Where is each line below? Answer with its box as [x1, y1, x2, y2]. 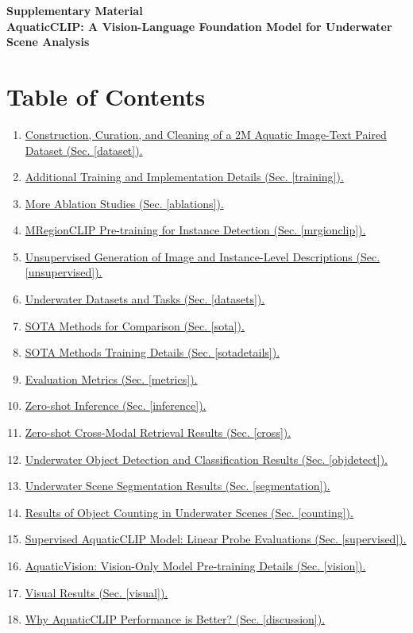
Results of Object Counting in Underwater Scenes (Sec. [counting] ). [25, 504, 353, 520]
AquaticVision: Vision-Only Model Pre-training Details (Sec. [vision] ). [25, 558, 366, 573]
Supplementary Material [6, 2, 143, 18]
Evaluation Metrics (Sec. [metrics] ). [25, 370, 198, 387]
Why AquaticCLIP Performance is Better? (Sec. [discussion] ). [25, 611, 326, 627]
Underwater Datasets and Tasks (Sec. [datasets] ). [25, 291, 265, 307]
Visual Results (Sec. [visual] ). [25, 584, 168, 600]
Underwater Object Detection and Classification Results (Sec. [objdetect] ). [25, 450, 388, 467]
